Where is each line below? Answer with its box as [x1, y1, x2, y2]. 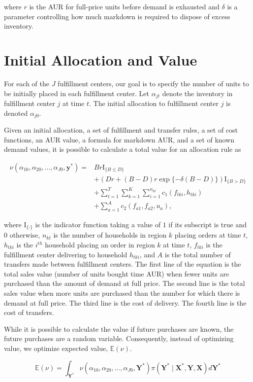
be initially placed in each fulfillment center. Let [4, 88, 150, 98]
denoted [4, 107, 28, 118]
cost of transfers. [4, 307, 54, 317]
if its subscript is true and [168, 219, 247, 229]
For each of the [4, 78, 50, 88]
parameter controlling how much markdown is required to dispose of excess [4, 11, 230, 21]
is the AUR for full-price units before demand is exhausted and [29, 1, 220, 11]
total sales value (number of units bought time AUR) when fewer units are [4, 268, 229, 278]
